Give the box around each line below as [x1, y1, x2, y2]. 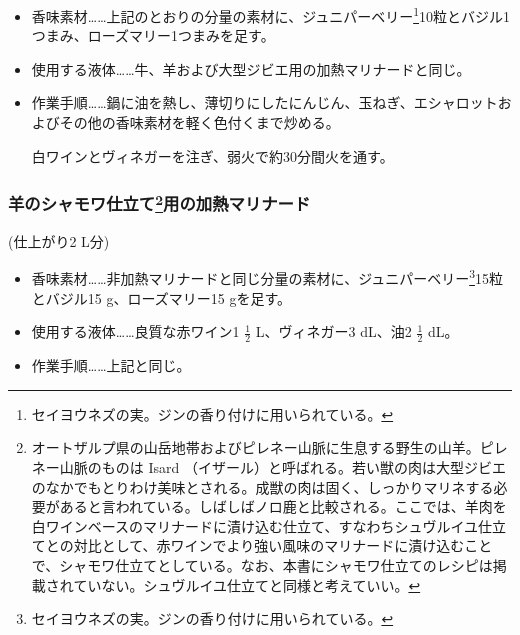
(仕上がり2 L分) [8, 230, 110, 251]
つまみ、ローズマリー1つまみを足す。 [31, 25, 275, 46]
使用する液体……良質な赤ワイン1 [31, 321, 240, 342]
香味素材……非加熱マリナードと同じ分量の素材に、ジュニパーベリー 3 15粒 [31, 265, 503, 289]
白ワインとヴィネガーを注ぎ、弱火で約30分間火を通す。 [31, 145, 394, 166]
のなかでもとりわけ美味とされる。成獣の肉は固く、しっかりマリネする [31, 476, 494, 497]
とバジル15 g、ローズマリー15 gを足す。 [31, 287, 292, 308]
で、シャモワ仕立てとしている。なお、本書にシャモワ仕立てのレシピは [31, 554, 493, 575]
